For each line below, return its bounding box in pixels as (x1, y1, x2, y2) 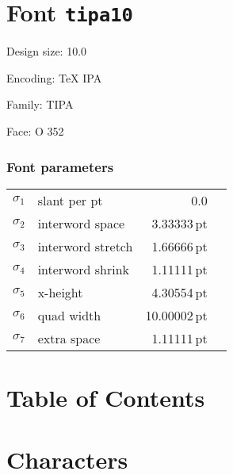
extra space (37, 328, 101, 347)
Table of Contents (6, 381, 205, 414)
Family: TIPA (6, 96, 74, 113)
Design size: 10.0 (6, 43, 87, 59)
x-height (37, 282, 83, 301)
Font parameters (6, 156, 114, 176)
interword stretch (37, 236, 133, 255)
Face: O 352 (6, 123, 64, 140)
